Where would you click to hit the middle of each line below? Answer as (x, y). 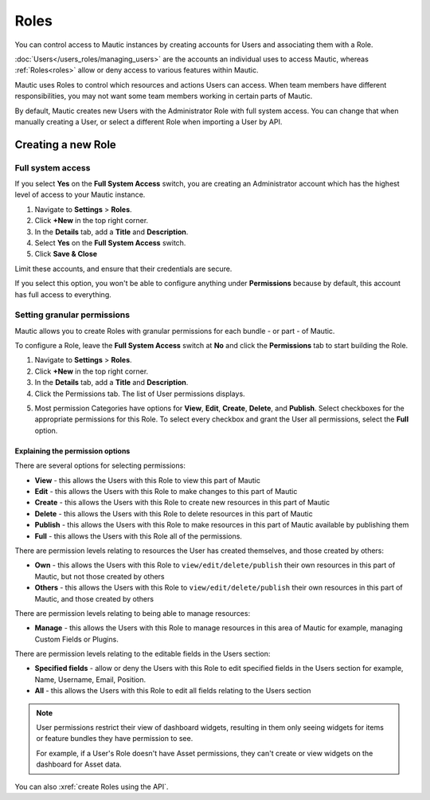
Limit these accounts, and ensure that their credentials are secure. (123, 269)
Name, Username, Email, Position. (90, 679)
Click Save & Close (66, 254)
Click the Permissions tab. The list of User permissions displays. (140, 394)
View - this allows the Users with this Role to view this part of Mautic (147, 480)
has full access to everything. (63, 294)
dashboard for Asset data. (79, 764)
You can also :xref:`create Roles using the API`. (92, 786)
